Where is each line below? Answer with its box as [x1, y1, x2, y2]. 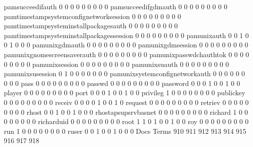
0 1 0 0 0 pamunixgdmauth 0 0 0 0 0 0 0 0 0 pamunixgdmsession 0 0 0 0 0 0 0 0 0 [4, 40, 249, 50]
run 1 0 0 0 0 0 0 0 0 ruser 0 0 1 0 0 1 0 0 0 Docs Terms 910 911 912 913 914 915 [4, 126, 247, 136]
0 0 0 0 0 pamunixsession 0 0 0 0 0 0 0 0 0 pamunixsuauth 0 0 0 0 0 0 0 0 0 [4, 59, 229, 69]
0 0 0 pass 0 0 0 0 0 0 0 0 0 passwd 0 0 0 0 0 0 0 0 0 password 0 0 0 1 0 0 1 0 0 [4, 78, 240, 88]
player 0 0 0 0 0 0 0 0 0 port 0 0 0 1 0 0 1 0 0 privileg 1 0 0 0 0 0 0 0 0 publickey [4, 87, 246, 98]
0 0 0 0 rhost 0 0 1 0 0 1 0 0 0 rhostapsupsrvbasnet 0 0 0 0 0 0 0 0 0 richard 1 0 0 [4, 106, 248, 117]
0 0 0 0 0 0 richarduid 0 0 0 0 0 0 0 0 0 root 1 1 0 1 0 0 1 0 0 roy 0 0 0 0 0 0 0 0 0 [4, 116, 249, 126]
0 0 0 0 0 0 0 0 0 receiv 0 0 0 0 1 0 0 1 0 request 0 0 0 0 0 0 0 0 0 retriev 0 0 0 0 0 [4, 97, 249, 107]
